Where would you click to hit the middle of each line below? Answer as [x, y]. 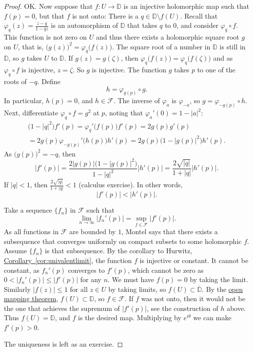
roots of [15, 81]
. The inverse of [136, 100]
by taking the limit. [219, 279]
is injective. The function [129, 70]
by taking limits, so [137, 289]
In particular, [24, 100]
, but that [50, 15]
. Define [49, 81]
